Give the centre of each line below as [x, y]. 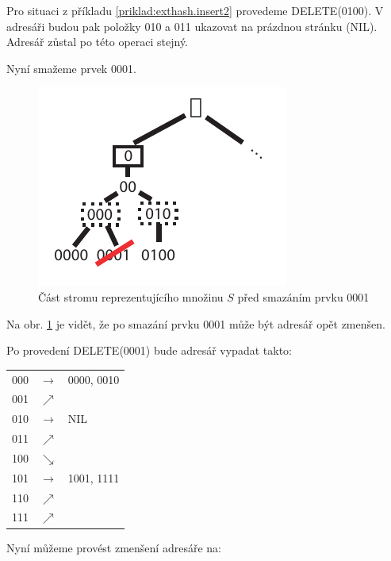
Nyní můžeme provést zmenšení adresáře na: [114, 547]
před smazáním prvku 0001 [303, 296]
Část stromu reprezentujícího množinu [131, 296]
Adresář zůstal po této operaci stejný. [98, 42]
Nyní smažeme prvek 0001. [71, 68]
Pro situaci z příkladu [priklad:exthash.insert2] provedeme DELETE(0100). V [195, 10]
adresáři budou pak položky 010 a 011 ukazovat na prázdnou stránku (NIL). [192, 26]
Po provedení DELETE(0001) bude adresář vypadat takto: [149, 350]
